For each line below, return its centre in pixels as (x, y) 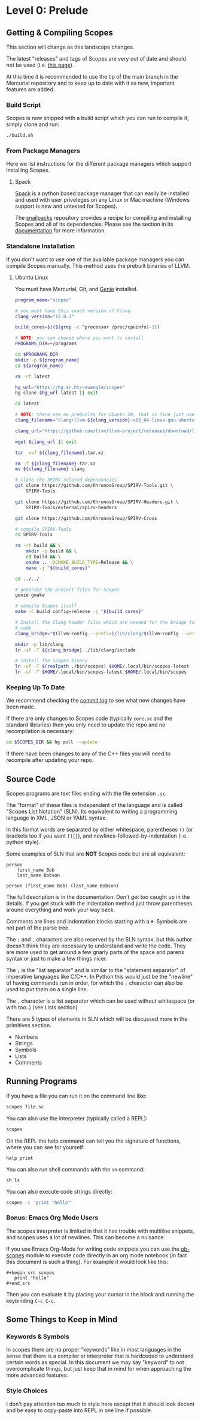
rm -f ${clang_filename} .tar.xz (55, 464)
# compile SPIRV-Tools (43, 529)
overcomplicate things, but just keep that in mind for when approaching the (99, 1369)
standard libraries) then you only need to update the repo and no (86, 725)
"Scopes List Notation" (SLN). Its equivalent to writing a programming (92, 811)
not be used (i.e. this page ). (40, 65)
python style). (23, 842)
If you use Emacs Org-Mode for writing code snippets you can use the (93, 1249)
